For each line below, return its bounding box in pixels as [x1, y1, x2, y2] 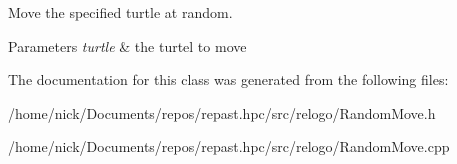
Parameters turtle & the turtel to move [8, 35, 247, 56]
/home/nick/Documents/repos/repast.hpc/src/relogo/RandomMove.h [8, 102, 436, 123]
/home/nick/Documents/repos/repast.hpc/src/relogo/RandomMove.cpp [8, 136, 450, 157]
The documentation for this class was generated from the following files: [8, 69, 449, 90]
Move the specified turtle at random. [8, 2, 233, 22]
